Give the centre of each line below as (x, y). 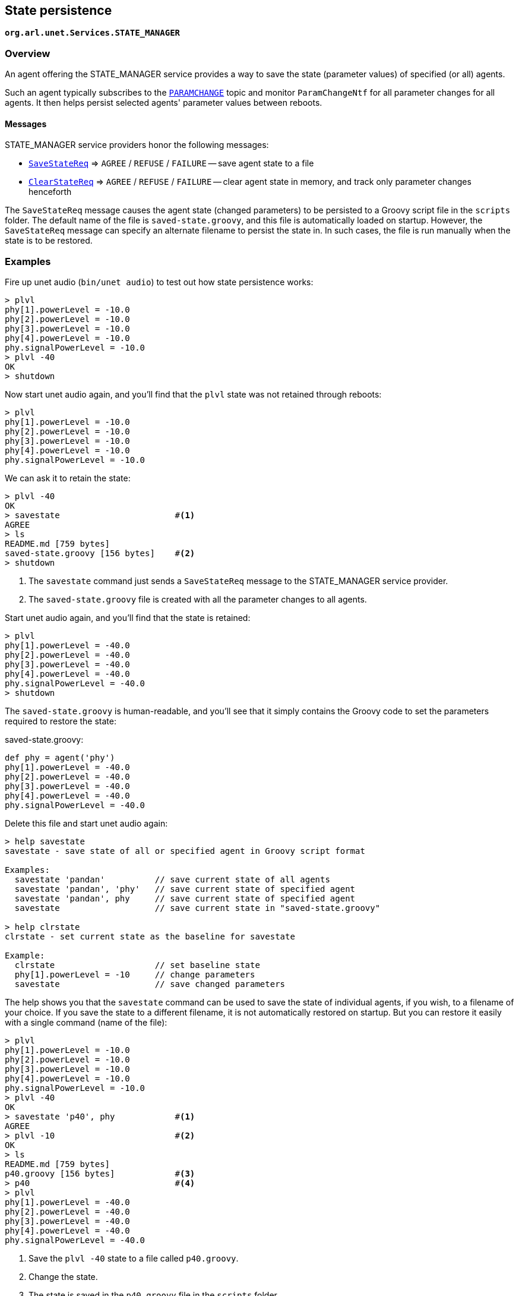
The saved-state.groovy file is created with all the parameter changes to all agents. (198, 600)
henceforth (50, 192)
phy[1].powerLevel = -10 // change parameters (135, 975)
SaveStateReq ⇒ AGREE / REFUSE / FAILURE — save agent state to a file (171, 163)
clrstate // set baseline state (137, 965)
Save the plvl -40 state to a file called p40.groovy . (134, 1259)
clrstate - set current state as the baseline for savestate (150, 937)
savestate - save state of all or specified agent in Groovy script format (185, 851)
